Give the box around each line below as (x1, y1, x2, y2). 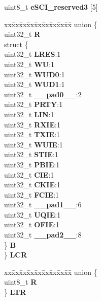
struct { (4, 38, 28, 49)
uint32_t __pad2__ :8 (4, 229, 82, 240)
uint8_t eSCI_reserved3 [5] (4, 2, 98, 12)
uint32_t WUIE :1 (4, 139, 63, 149)
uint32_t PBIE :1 (4, 159, 60, 169)
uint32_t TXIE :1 (4, 129, 60, 140)
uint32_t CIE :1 (4, 169, 54, 180)
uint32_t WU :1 (4, 58, 55, 69)
